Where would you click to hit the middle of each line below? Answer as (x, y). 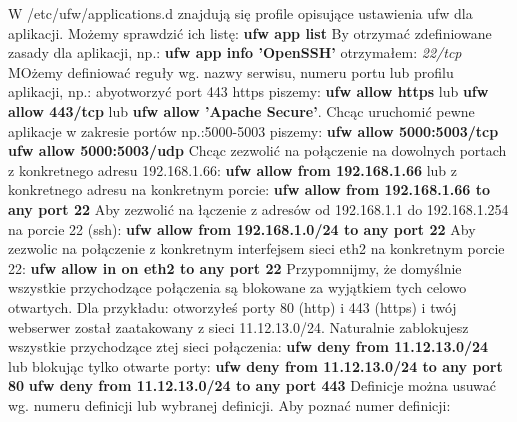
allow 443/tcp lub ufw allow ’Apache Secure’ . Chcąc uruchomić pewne (241, 110)
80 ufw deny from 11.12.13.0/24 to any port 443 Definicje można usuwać (252, 385)
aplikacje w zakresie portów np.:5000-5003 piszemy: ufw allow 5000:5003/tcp (253, 130)
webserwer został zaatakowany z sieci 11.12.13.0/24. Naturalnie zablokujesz (238, 326)
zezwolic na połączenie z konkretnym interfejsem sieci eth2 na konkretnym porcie (256, 248)
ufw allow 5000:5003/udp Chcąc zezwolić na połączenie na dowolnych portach (257, 150)
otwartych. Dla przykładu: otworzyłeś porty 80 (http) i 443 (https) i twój (232, 306)
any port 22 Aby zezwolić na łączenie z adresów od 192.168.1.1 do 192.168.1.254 (258, 208)
